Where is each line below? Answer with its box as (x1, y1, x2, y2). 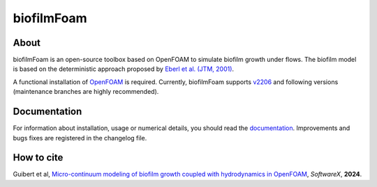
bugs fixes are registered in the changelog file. (13, 133, 147, 142)
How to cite (13, 152, 64, 163)
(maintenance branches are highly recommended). (13, 88, 159, 96)
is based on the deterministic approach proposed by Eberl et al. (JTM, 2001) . (13, 65, 234, 73)
